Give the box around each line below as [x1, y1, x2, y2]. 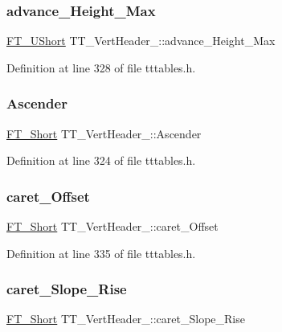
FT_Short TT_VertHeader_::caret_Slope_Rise [6, 310, 245, 327]
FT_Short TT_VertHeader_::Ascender [6, 125, 202, 141]
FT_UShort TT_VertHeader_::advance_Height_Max [6, 32, 276, 49]
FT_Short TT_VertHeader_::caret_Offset [6, 218, 219, 235]
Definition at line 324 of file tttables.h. [6, 152, 196, 169]
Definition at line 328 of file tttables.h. [6, 59, 196, 76]
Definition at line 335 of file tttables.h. [6, 244, 196, 261]
